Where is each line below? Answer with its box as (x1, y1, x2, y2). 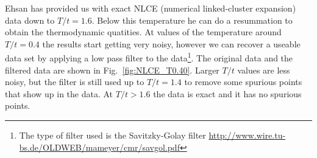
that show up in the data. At (5, 87, 113, 100)
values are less (237, 63, 290, 76)
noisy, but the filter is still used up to (5, 75, 144, 88)
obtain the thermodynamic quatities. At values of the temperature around (5, 26, 282, 38)
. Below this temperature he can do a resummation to (91, 13, 293, 26)
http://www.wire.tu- (208, 129, 286, 141)
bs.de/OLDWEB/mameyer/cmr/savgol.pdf (19, 140, 180, 153)
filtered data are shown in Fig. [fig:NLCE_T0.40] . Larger (5, 63, 219, 76)
